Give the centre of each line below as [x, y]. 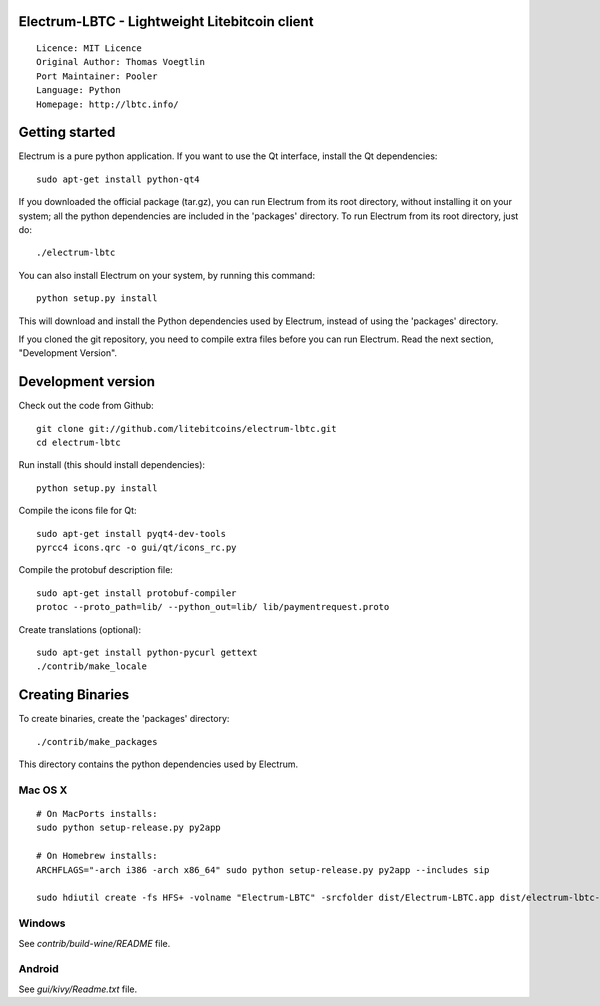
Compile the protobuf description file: [96, 570]
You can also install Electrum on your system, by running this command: [166, 275]
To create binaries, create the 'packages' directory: [124, 719]
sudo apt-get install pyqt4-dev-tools [131, 533]
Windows [42, 923]
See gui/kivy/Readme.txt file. [78, 989]
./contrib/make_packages [97, 741]
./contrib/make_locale [92, 666]
